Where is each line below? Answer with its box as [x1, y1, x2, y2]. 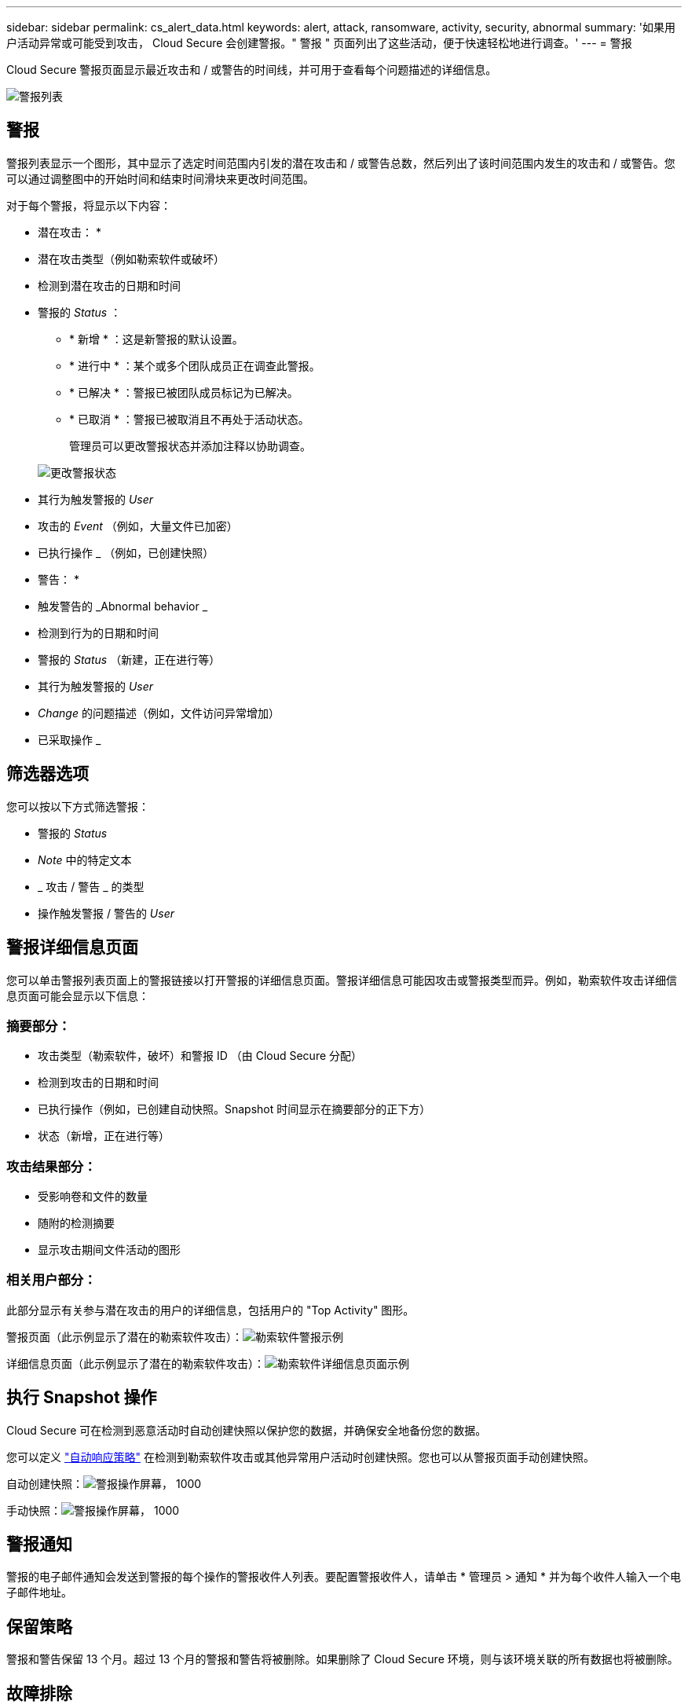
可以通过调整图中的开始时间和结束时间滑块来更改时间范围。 [6, 171, 314, 185]
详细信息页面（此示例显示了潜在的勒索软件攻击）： [6, 1356, 265, 1370]
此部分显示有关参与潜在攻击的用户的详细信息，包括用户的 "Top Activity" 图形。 [6, 1303, 415, 1317]
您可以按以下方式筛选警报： [6, 799, 149, 813]
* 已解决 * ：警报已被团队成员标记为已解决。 [69, 385, 298, 399]
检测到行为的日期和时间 [38, 625, 159, 640]
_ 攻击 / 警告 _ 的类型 [38, 879, 145, 893]
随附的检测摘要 [38, 1216, 115, 1230]
